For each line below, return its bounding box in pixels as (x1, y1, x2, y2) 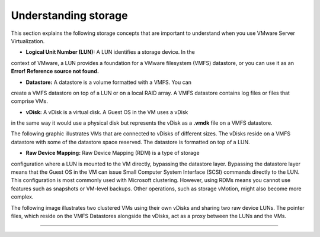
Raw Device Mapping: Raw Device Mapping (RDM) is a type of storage (25, 150, 200, 157)
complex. (11, 193, 34, 200)
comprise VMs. (11, 98, 49, 105)
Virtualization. (11, 37, 45, 44)
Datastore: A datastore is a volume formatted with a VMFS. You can (25, 79, 192, 86)
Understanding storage (11, 9, 128, 22)
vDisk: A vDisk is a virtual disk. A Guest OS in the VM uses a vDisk (25, 108, 188, 115)
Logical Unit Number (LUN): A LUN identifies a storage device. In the (25, 48, 195, 56)
